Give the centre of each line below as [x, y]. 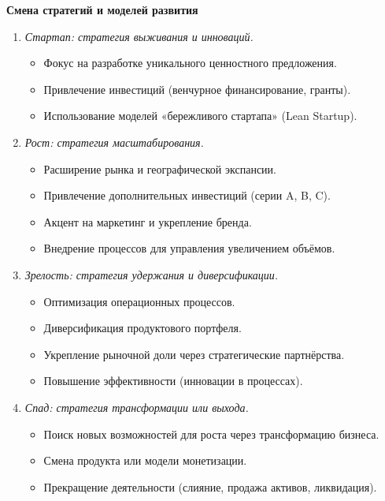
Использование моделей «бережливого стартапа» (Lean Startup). [200, 116]
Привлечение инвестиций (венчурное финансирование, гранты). [197, 89]
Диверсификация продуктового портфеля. [143, 328]
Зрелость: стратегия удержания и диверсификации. [152, 274]
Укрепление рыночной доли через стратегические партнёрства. [194, 354]
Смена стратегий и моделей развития [102, 9]
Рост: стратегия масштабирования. [114, 142]
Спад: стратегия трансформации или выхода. [137, 407]
